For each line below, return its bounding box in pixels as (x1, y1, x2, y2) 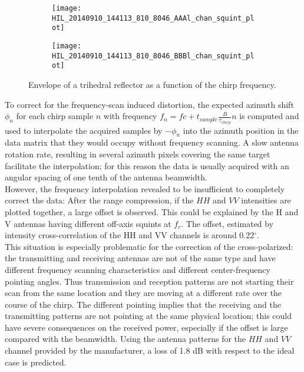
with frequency (103, 110, 157, 122)
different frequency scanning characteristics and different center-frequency (5, 263, 270, 275)
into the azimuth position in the (183, 124, 299, 136)
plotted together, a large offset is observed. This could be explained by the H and (5, 205, 299, 218)
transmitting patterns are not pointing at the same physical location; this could (5, 310, 292, 322)
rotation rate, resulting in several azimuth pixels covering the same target (5, 147, 270, 160)
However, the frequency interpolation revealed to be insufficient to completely (5, 182, 285, 195)
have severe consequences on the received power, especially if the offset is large (5, 321, 288, 333)
